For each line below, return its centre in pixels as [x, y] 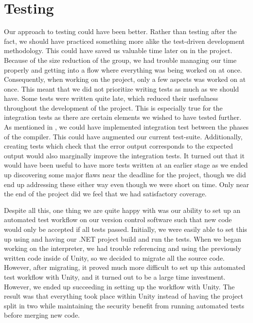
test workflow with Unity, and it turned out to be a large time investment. [115, 276]
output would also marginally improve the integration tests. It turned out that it [124, 155]
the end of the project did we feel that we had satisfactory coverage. [105, 194]
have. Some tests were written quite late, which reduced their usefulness [111, 98]
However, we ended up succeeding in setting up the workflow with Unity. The [119, 286]
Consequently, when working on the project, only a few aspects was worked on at [125, 79]
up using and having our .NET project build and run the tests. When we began [123, 238]
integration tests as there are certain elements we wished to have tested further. [123, 117]
